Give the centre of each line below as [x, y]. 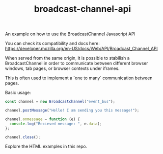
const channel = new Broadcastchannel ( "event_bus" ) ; [60, 102]
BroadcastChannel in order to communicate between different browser [77, 63]
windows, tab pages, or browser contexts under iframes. [62, 68]
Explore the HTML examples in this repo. [46, 146]
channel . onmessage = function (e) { [42, 119]
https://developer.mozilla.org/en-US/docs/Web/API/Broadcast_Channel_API [81, 49]
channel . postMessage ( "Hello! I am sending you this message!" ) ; [72, 110]
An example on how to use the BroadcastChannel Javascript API [70, 34]
